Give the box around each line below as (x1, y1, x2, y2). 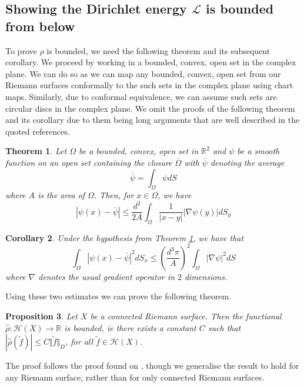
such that (208, 321, 241, 333)
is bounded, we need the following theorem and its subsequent (46, 44, 270, 56)
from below (5, 16, 75, 35)
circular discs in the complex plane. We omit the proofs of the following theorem (5, 102, 295, 114)
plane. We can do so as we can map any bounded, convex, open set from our (5, 67, 281, 79)
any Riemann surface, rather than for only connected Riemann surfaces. (5, 371, 265, 383)
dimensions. (184, 270, 228, 282)
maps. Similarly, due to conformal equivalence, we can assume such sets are (5, 90, 277, 102)
